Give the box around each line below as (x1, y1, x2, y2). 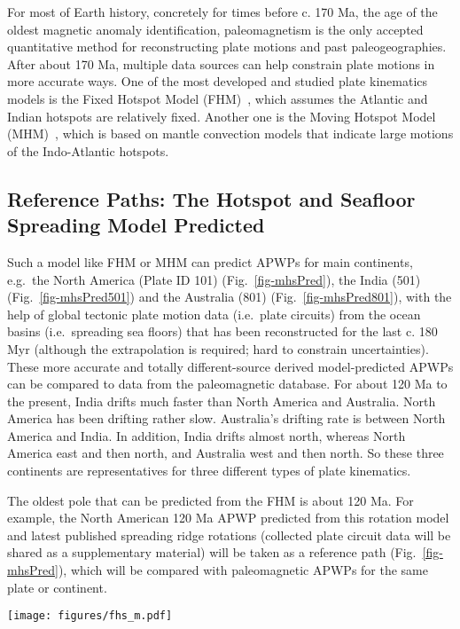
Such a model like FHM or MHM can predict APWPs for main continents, (7, 252, 413, 271)
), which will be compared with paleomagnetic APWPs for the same (58, 561, 428, 579)
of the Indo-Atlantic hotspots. (7, 141, 169, 160)
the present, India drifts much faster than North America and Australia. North (7, 391, 436, 410)
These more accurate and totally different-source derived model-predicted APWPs (7, 357, 454, 375)
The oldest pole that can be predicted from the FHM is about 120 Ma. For (7, 491, 414, 509)
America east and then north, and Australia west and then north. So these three (7, 444, 444, 462)
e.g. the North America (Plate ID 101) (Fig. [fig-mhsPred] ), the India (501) (7, 270, 421, 288)
